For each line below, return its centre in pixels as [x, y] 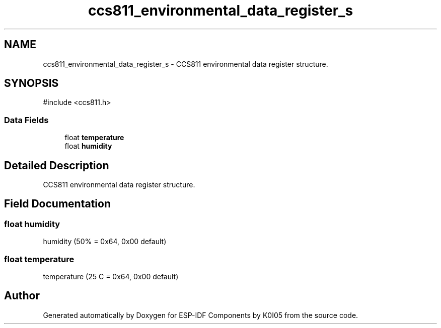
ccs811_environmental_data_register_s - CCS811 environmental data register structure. [186, 64]
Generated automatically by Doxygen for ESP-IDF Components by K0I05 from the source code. [201, 315]
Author [22, 296]
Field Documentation [57, 204]
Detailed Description [57, 165]
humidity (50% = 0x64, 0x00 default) [105, 242]
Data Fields [26, 120]
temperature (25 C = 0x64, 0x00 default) [111, 277]
